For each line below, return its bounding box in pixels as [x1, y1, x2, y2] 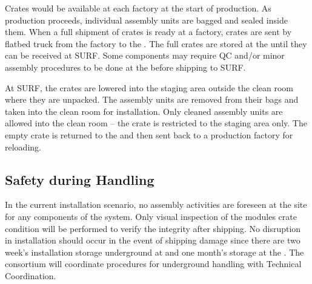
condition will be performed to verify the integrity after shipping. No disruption [5, 222, 301, 234]
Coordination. [5, 269, 56, 282]
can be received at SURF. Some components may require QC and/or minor [5, 49, 285, 62]
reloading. [5, 140, 41, 153]
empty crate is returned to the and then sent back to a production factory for [5, 128, 293, 141]
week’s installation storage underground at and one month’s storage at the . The [5, 245, 304, 258]
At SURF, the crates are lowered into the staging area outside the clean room [5, 81, 293, 94]
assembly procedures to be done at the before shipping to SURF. [5, 60, 246, 73]
